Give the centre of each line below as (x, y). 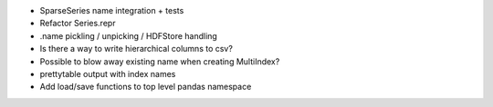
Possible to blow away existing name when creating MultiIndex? (160, 61)
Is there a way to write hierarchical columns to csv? (136, 49)
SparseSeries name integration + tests (112, 10)
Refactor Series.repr (78, 24)
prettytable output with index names (108, 73)
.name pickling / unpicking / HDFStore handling (129, 35)
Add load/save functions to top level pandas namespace (146, 87)
